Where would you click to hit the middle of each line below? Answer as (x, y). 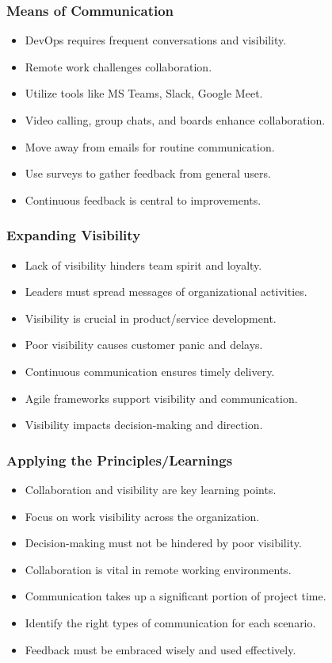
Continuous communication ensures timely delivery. (150, 371)
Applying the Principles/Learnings (120, 460)
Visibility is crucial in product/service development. (151, 318)
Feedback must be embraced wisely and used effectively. (160, 649)
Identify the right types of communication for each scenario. (170, 622)
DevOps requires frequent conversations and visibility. (156, 40)
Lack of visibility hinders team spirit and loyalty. (143, 264)
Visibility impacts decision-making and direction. (144, 425)
